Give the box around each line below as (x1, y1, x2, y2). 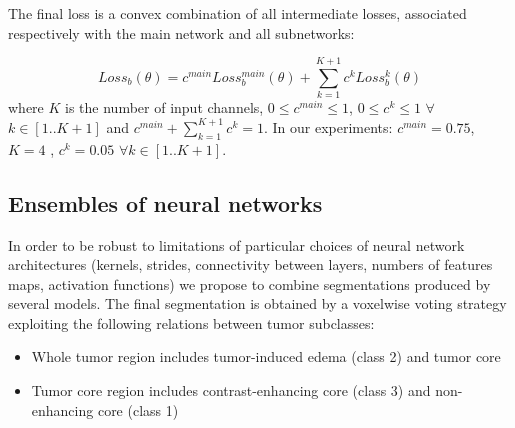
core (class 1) (97, 399, 179, 420)
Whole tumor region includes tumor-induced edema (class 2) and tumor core (31, 346, 501, 367)
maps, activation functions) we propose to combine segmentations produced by (8, 273, 491, 294)
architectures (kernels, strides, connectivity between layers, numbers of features (8, 254, 493, 275)
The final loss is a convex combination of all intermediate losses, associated (8, 3, 467, 23)
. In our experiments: (263, 116, 393, 137)
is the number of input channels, (65, 97, 264, 118)
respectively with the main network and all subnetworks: (8, 22, 355, 43)
